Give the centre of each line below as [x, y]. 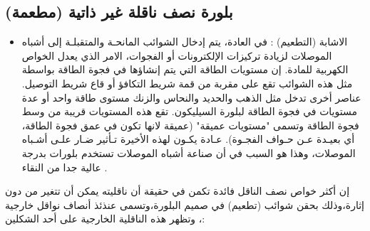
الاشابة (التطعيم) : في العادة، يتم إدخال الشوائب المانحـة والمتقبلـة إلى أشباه [185, 42]
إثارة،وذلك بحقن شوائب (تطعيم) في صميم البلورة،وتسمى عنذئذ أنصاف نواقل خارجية [185, 204]
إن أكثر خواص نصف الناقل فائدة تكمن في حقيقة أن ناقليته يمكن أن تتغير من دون [178, 191]
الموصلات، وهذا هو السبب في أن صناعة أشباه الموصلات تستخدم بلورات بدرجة [189, 152]
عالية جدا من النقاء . [65, 167]
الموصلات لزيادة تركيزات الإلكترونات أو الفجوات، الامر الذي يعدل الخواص [177, 55]
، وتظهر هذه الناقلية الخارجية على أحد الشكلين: [105, 219]
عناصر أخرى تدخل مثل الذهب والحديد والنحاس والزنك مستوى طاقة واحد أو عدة [191, 97]
